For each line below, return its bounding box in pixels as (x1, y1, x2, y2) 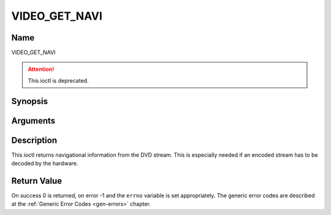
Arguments (11, 115, 56, 126)
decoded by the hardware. (11, 160, 78, 167)
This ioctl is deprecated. (28, 77, 89, 84)
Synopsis (11, 96, 48, 107)
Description (11, 135, 58, 145)
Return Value (11, 175, 63, 186)
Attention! (28, 66, 55, 73)
